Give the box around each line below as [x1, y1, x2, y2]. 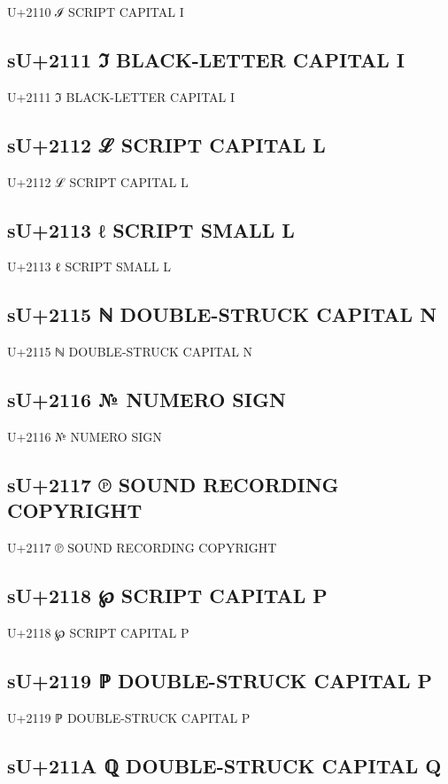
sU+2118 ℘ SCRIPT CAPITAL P [7, 582, 328, 609]
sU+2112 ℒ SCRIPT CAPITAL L [7, 130, 326, 158]
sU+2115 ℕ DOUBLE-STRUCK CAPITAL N [7, 301, 437, 328]
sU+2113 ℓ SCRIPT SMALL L [7, 216, 295, 243]
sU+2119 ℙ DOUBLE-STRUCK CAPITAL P [7, 666, 433, 694]
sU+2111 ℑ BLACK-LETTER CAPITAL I [7, 45, 405, 73]
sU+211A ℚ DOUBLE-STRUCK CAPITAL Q [7, 751, 442, 779]
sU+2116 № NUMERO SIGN [7, 386, 286, 413]
